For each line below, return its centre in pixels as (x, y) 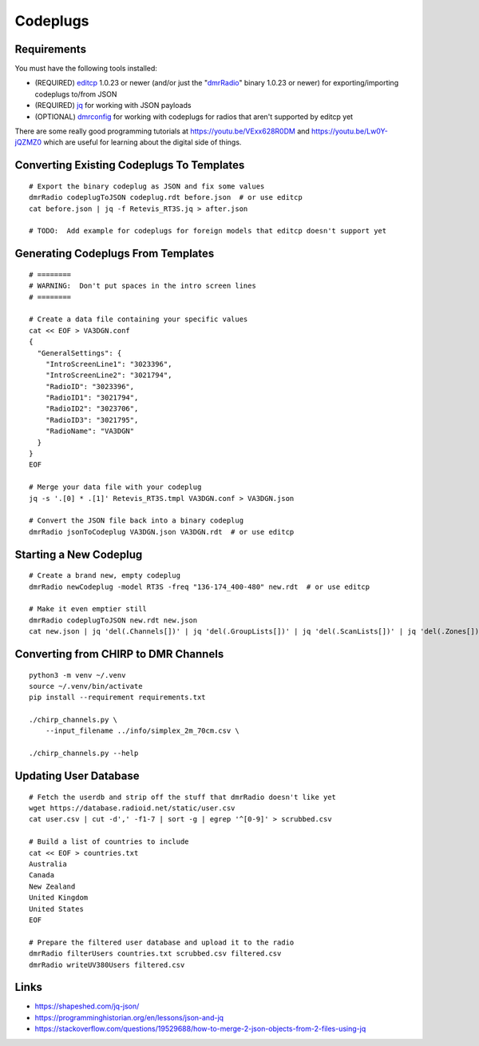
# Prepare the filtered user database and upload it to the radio (162, 942)
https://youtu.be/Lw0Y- (350, 131)
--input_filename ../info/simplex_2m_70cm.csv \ (142, 731)
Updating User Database (77, 776)
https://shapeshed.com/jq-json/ (87, 1006)
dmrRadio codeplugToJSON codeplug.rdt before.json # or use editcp (166, 197)
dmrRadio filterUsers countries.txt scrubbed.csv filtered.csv (155, 954)
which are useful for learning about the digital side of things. (143, 142)
